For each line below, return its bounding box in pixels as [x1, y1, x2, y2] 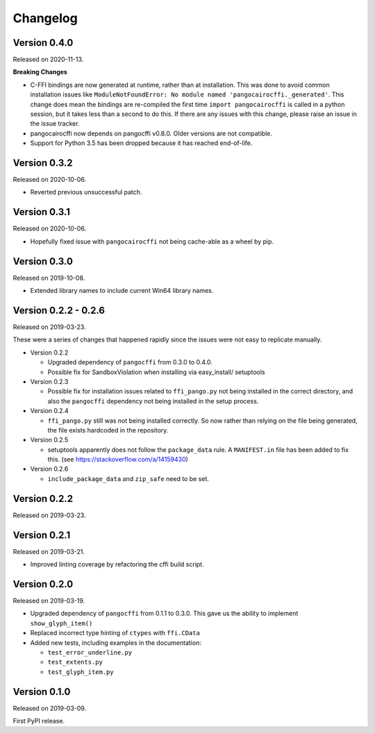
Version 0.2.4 [30, 407, 69, 415]
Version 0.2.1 [12, 529, 71, 541]
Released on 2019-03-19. [12, 596, 85, 605]
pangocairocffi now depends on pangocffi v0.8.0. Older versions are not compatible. [30, 129, 272, 137]
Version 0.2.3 [30, 377, 69, 385]
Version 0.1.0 [12, 686, 71, 698]
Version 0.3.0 [12, 255, 73, 267]
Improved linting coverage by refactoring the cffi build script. [30, 560, 204, 568]
